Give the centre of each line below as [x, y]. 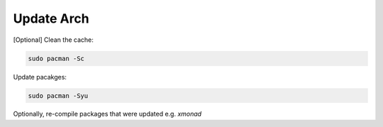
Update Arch [51, 18]
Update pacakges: [40, 77]
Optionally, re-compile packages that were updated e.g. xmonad [107, 114]
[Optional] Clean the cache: [53, 40]
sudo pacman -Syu [58, 95]
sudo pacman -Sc [56, 58]
